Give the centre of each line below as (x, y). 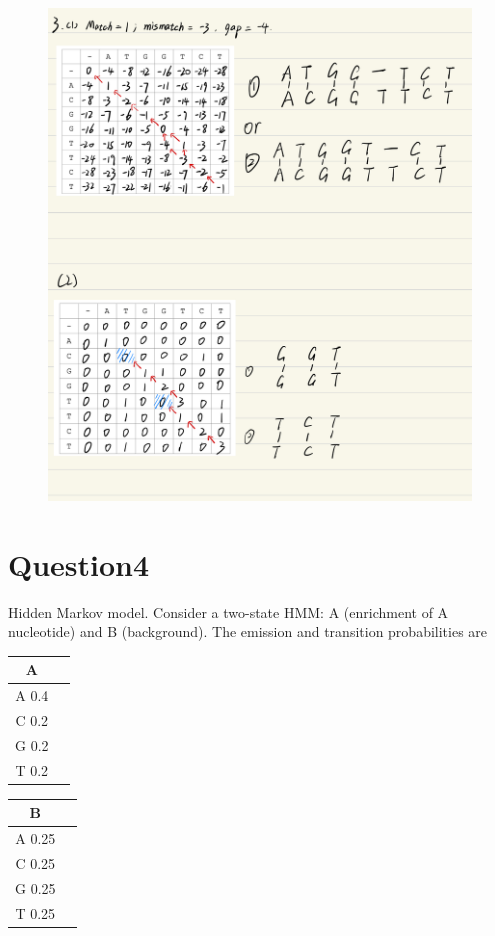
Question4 (79, 563)
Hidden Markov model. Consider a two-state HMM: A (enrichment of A (228, 611)
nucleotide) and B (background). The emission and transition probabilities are (248, 631)
